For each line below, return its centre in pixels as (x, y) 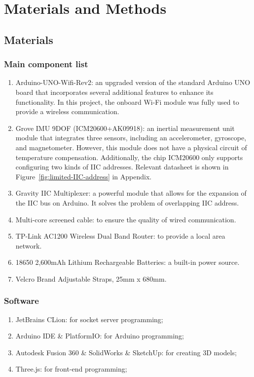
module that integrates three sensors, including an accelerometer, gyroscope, (131, 138)
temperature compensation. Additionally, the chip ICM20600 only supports (129, 157)
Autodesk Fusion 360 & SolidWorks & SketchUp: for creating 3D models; (126, 352)
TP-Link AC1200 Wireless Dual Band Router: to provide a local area (120, 236)
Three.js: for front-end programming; (71, 369)
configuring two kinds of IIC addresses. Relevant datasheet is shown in (122, 167)
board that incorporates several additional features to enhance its (114, 92)
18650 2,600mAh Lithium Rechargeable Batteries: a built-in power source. (127, 262)
